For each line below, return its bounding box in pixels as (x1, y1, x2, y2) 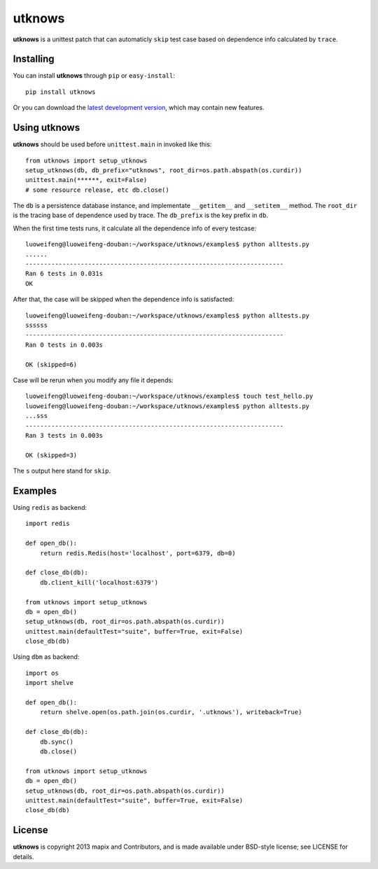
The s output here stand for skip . (13, 466, 111, 475)
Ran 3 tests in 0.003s (25, 431, 104, 439)
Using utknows (13, 122, 80, 134)
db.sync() (39, 737, 73, 746)
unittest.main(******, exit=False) (25, 176, 148, 184)
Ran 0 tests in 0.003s (25, 340, 104, 349)
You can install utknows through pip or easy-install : (13, 71, 175, 80)
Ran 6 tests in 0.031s (25, 270, 104, 278)
